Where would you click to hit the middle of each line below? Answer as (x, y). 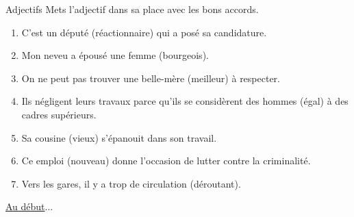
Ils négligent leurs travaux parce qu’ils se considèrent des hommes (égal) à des (185, 101)
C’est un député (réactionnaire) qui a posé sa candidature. (144, 32)
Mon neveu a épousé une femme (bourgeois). (115, 55)
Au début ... (29, 206)
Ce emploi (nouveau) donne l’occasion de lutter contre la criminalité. (166, 161)
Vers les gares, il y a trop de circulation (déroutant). (131, 183)
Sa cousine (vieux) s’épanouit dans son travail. (119, 137)
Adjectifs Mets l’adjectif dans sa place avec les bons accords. (132, 9)
